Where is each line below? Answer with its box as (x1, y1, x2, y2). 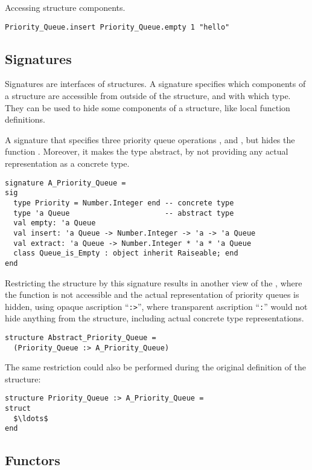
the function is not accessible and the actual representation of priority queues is (5, 288, 299, 301)
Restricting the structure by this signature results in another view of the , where (5, 276, 302, 289)
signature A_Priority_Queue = (5, 178, 126, 187)
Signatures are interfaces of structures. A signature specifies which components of (5, 77, 306, 90)
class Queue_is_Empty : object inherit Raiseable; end (13, 249, 238, 258)
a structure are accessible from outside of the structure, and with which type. (5, 89, 291, 102)
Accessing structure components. (5, 1, 126, 13)
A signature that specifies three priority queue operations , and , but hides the (5, 133, 295, 146)
